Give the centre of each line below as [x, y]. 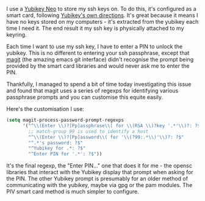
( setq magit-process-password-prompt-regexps [65, 120]
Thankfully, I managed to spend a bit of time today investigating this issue [99, 84]
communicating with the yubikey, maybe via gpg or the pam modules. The [99, 185]
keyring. [16, 35]
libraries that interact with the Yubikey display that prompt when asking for [100, 172]
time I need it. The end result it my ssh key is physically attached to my [95, 28]
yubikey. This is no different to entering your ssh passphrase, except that [98, 53]
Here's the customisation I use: [45, 109]
